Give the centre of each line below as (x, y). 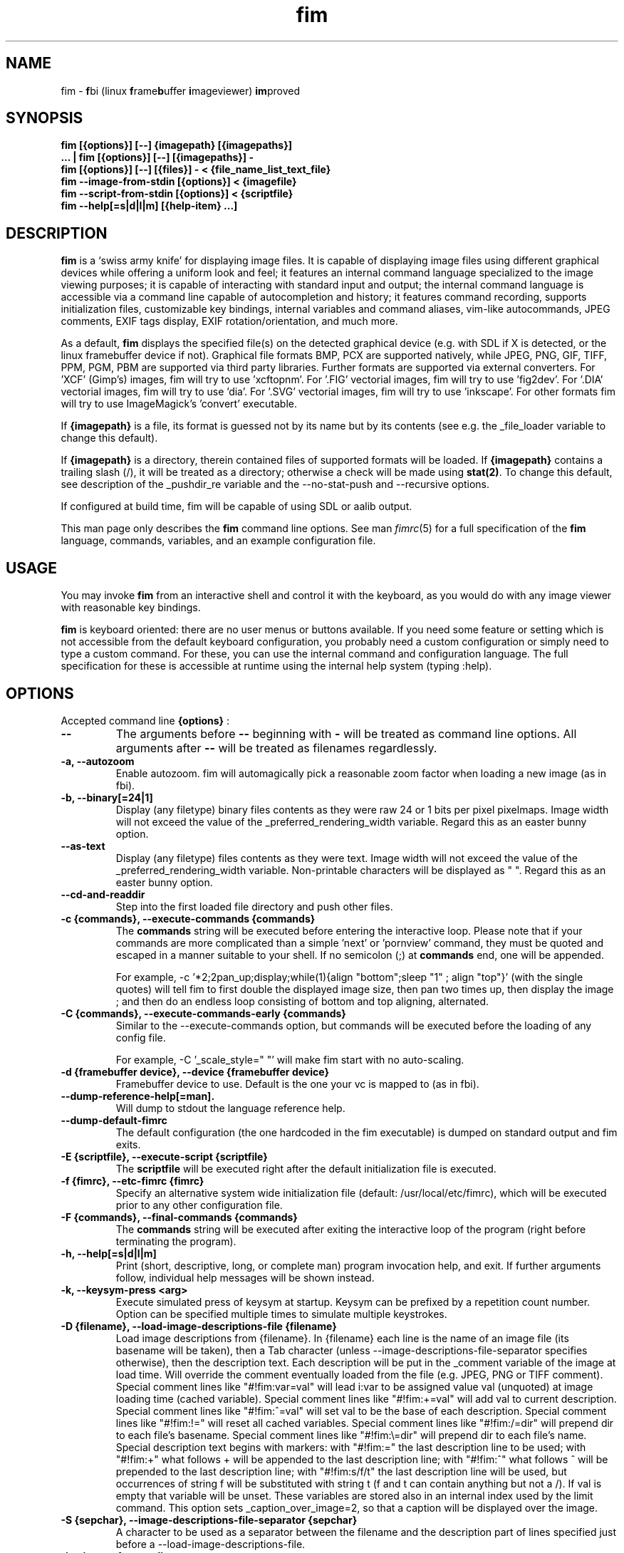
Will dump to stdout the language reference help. (230, 1108)
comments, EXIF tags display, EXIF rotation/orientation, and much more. (229, 321)
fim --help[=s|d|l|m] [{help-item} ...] (149, 206)
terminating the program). (176, 1241)
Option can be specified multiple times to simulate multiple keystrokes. (281, 1314)
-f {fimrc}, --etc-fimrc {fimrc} (132, 1180)
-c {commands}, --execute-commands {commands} (188, 918)
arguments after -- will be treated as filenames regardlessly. (276, 748)
